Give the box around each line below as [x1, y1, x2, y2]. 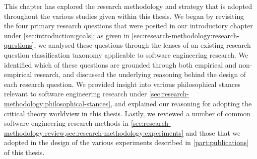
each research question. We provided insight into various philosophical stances [4, 79, 241, 89]
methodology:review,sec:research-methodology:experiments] [4, 127, 184, 138]
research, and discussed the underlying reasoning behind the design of [34, 69, 246, 79]
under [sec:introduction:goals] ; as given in [4, 30, 130, 40]
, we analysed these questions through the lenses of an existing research [34, 40, 251, 50]
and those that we [186, 127, 241, 138]
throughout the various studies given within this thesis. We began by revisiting [4, 10, 244, 21]
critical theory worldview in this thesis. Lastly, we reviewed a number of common [4, 108, 251, 118]
